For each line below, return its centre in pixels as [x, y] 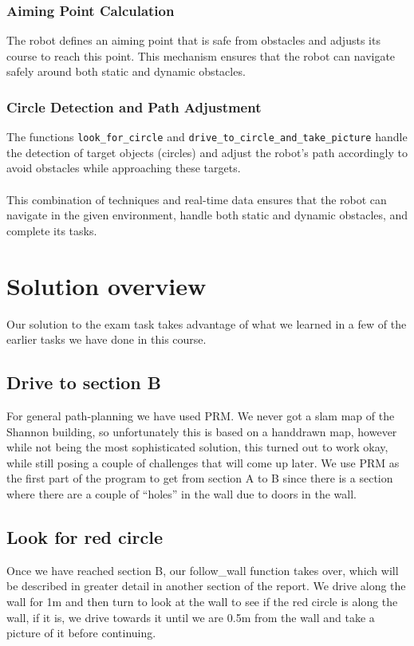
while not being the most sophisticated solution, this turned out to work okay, [197, 447]
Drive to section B [84, 382]
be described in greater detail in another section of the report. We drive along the [206, 586]
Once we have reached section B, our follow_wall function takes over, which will [203, 570]
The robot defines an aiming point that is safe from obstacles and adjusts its [193, 40]
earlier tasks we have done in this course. [106, 339]
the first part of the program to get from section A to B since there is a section [200, 478]
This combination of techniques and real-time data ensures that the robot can [197, 199]
